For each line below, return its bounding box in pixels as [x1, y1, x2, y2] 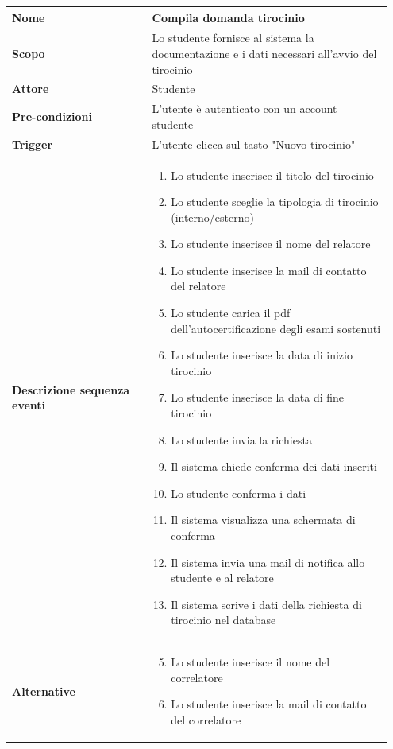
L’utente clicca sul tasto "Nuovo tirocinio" [152, 135, 356, 152]
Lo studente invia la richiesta [171, 431, 312, 448]
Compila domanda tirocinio [152, 9, 305, 25]
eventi [12, 397, 46, 413]
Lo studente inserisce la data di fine [171, 389, 345, 406]
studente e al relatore [171, 569, 274, 586]
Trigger [12, 135, 53, 152]
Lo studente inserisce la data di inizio [171, 347, 353, 363]
